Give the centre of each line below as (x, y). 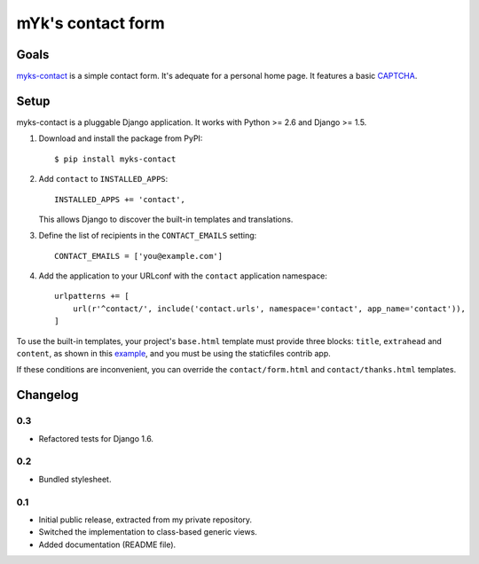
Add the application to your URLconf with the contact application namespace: (183, 276)
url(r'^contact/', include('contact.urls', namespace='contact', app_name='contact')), (269, 309)
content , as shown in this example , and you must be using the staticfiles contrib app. (174, 354)
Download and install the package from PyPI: (121, 138)
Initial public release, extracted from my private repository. (145, 520)
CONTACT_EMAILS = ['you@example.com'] (139, 256)
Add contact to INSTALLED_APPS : (103, 179)
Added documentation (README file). (107, 544)
